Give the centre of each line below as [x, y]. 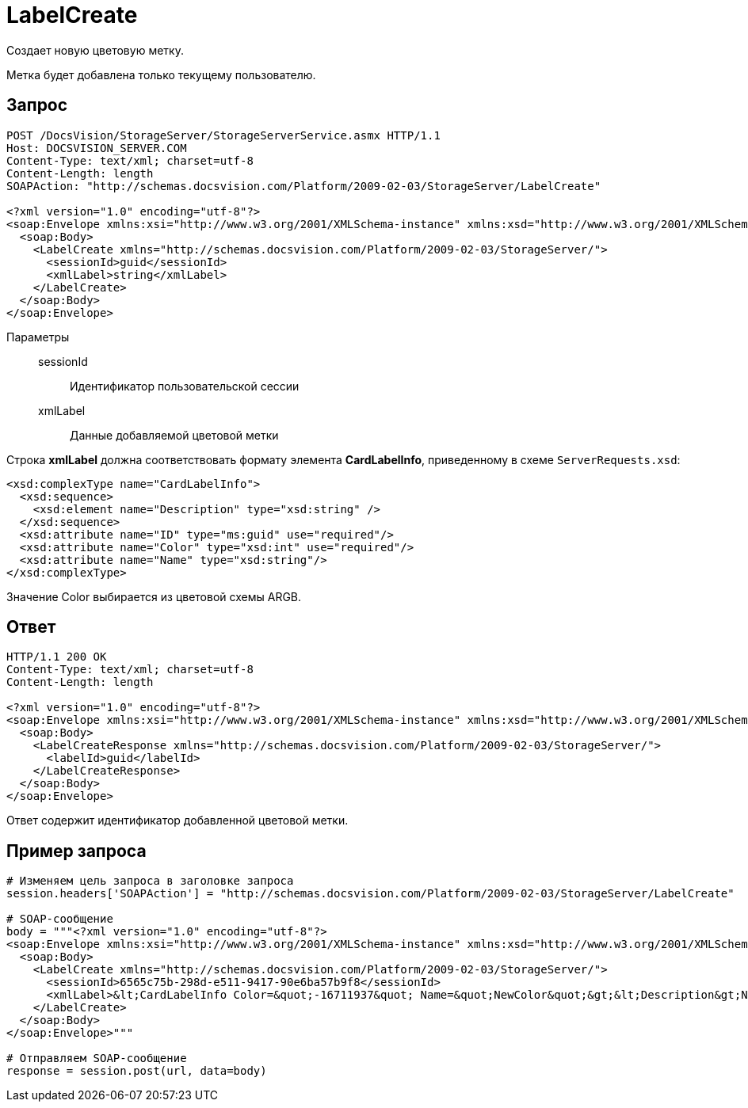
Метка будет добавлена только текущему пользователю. [161, 74]
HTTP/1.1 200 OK [57, 657]
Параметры [38, 337]
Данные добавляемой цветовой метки [174, 435]
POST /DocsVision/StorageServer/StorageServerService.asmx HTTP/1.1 [223, 135]
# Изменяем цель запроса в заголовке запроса [150, 881]
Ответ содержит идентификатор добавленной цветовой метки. [177, 821]
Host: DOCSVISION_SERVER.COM [97, 148]
